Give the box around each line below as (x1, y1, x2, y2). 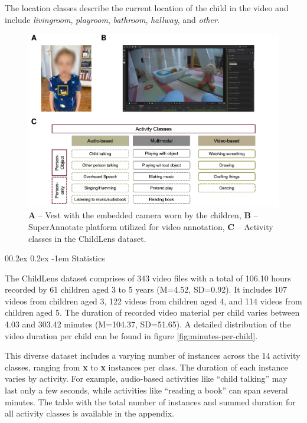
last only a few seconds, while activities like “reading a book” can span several (5, 384, 288, 396)
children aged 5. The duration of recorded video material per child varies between (5, 306, 300, 319)
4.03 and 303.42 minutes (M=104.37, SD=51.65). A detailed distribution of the (5, 318, 291, 330)
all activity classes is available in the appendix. (5, 407, 174, 419)
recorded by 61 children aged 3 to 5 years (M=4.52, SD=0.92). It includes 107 (5, 283, 288, 296)
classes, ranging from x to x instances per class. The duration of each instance (5, 360, 288, 373)
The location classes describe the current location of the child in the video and (5, 2, 289, 14)
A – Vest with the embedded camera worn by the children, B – (28, 209, 258, 221)
